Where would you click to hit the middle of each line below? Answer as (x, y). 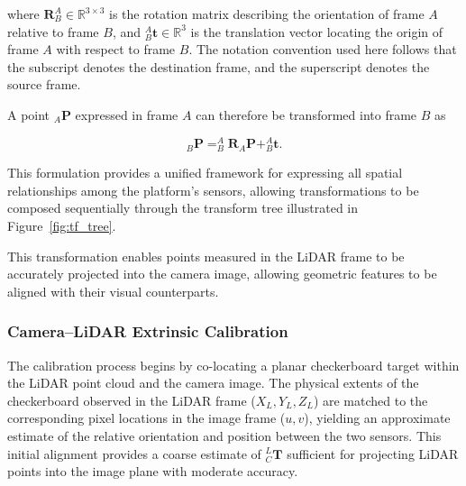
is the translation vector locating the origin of (317, 31)
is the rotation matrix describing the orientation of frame (267, 14)
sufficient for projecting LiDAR (373, 453)
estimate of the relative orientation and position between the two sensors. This (224, 435)
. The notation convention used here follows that (323, 49)
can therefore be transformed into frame (306, 114)
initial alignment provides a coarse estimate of (134, 453)
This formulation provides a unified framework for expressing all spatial (205, 173)
